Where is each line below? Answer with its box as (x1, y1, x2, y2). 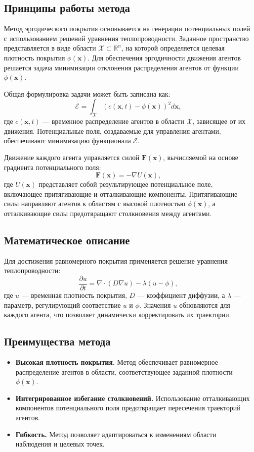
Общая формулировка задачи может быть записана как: (4, 88, 170, 99)
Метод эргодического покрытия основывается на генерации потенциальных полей (4, 23, 250, 34)
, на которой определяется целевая (121, 43, 225, 53)
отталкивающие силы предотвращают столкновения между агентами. (4, 208, 212, 218)
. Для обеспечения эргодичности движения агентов (87, 52, 241, 62)
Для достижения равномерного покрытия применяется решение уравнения (4, 255, 228, 266)
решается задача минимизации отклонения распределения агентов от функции (4, 62, 239, 72)
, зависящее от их (192, 116, 246, 126)
